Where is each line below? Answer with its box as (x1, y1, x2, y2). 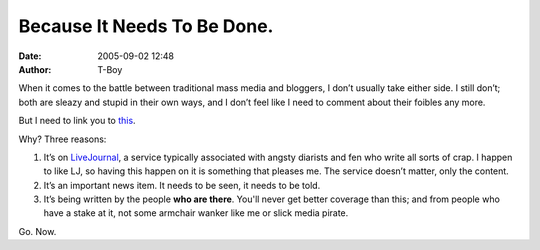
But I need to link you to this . (18, 115, 136, 127)
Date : (18, 50, 42, 62)
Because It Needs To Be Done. (18, 15, 274, 37)
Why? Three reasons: (18, 133, 107, 145)
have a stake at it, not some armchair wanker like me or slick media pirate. (43, 207, 349, 219)
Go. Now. (18, 225, 57, 237)
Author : (18, 63, 52, 75)
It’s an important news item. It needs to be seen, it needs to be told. (43, 179, 321, 191)
